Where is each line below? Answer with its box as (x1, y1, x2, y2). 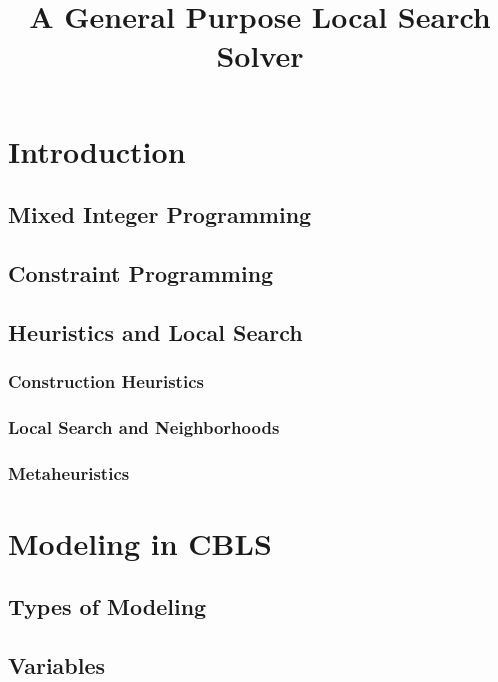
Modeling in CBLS (8, 522, 272, 563)
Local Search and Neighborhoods (8, 414, 280, 439)
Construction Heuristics (8, 369, 204, 394)
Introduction (8, 130, 186, 171)
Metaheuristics (8, 460, 130, 485)
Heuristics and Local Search (8, 316, 303, 347)
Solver (216, 35, 304, 76)
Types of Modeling (8, 591, 207, 622)
